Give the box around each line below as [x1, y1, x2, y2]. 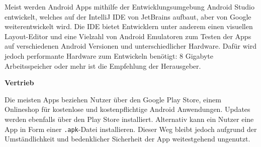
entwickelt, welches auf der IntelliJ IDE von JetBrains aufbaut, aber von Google [5, 11, 251, 22]
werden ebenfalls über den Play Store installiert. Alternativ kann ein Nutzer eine [5, 113, 254, 124]
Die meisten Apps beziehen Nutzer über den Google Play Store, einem [5, 94, 221, 104]
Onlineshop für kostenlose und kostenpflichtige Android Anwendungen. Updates [5, 104, 250, 114]
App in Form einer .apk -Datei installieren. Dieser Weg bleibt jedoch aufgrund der [5, 123, 257, 134]
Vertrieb [5, 77, 34, 88]
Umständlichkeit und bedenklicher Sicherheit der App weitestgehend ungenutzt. [5, 133, 250, 144]
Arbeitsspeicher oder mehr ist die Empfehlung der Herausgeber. [5, 60, 201, 71]
